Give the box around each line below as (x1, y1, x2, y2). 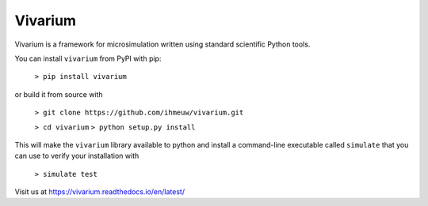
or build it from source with (14, 89, 103, 99)
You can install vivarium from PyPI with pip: (14, 54, 162, 63)
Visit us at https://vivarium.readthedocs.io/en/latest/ (14, 187, 185, 197)
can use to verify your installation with (14, 151, 139, 161)
